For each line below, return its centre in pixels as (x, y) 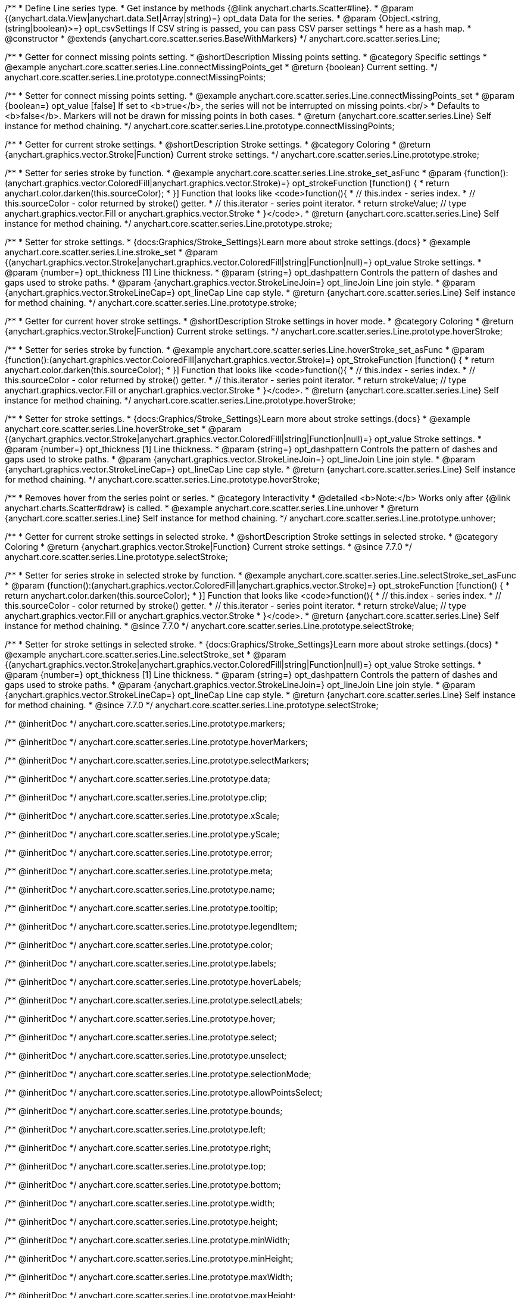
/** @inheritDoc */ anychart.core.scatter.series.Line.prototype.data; (138, 779)
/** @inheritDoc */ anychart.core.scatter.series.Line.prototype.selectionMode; (158, 1074)
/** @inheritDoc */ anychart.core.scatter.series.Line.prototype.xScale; (142, 816)
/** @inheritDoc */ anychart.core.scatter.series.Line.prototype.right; (138, 1148)
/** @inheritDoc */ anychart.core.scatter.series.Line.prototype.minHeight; (149, 1258)
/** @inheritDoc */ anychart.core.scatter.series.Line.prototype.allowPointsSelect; (164, 1092)
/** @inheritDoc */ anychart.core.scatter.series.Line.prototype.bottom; (143, 1185)
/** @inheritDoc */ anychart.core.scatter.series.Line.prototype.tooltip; (141, 908)
